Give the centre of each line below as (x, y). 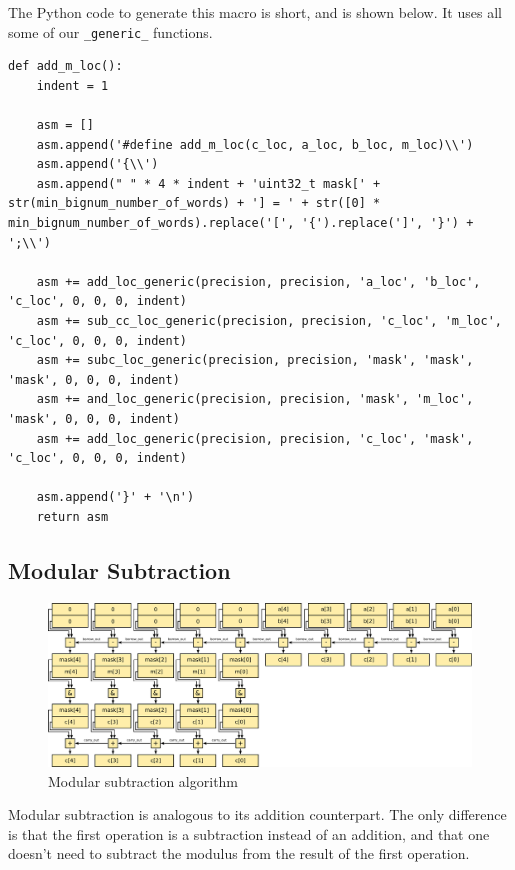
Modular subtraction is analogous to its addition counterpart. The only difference (257, 814)
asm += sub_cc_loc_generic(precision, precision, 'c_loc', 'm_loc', (269, 320)
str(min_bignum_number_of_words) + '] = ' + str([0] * (194, 203)
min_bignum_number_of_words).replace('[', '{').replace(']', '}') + (241, 223)
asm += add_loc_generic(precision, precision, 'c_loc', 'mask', (255, 438)
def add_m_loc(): (65, 66)
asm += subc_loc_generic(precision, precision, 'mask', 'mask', (255, 360)
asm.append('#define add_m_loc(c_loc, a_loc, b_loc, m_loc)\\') (255, 144)
